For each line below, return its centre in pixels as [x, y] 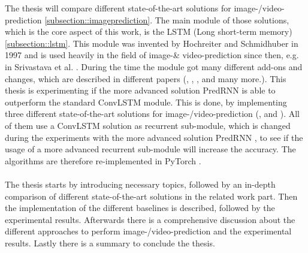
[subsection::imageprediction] [97, 19]
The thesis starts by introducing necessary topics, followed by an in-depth [140, 184]
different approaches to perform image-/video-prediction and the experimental [148, 231]
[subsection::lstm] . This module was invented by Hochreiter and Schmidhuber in [152, 43]
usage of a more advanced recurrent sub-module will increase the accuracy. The [150, 149]
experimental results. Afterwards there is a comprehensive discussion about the [150, 219]
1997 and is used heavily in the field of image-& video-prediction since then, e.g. [152, 55]
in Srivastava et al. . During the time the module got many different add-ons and [154, 66]
